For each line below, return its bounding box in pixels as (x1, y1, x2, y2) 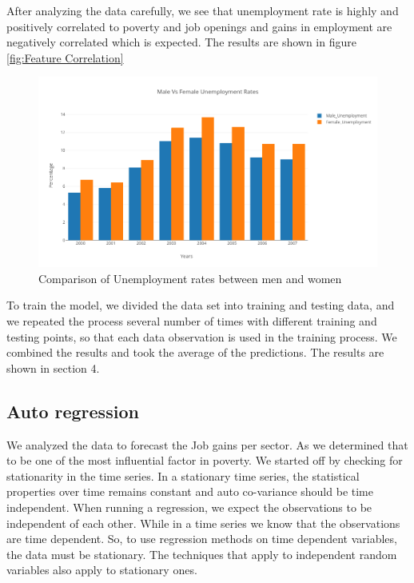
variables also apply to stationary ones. (6, 561, 197, 578)
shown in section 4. (6, 359, 100, 376)
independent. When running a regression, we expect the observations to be (6, 498, 372, 515)
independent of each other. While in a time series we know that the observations (6, 514, 400, 531)
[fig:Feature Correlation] (6, 49, 124, 66)
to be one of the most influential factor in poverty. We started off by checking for (6, 452, 403, 469)
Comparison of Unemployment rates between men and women (38, 270, 342, 286)
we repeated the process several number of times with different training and (6, 313, 377, 329)
